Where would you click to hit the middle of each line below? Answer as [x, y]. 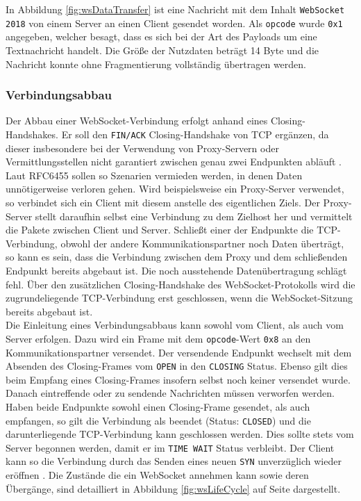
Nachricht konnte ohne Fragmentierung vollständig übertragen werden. [156, 64]
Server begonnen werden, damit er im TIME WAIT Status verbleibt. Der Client [170, 447]
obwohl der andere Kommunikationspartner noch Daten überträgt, [202, 243]
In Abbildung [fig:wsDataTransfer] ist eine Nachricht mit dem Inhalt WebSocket [175, 9]
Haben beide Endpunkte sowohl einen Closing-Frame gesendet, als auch [158, 406]
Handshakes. [32, 134]
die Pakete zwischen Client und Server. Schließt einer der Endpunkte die [160, 230]
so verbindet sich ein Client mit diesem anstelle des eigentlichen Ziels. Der [163, 202]
